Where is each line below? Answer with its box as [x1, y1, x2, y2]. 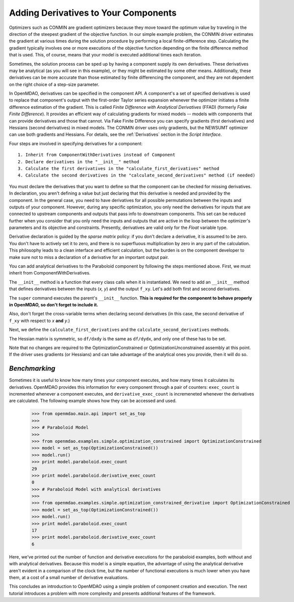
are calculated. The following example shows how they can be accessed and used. [9, 398, 177, 404]
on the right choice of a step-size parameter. [9, 81, 99, 87]
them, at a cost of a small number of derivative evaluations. [9, 574, 129, 580]
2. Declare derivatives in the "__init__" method [18, 159, 140, 164]
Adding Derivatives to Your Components [9, 7, 177, 18]
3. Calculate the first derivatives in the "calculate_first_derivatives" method [18, 166, 220, 171]
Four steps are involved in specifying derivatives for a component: [9, 140, 143, 147]
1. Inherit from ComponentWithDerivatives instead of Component [18, 152, 176, 158]
